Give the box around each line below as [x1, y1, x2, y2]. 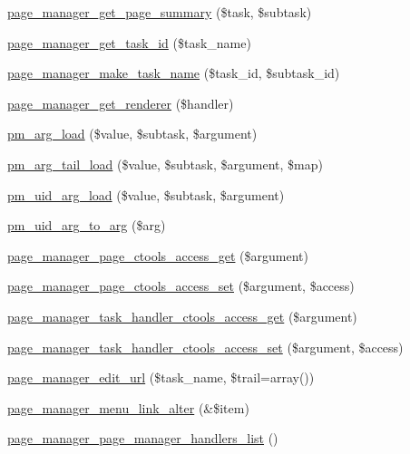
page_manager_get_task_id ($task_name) [7, 33, 251, 52]
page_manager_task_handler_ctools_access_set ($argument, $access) [7, 337, 404, 356]
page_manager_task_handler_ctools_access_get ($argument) [7, 306, 357, 325]
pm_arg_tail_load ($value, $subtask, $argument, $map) [7, 154, 323, 173]
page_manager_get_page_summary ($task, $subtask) [7, 3, 312, 21]
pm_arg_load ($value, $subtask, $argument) [7, 124, 258, 143]
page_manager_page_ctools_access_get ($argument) [7, 246, 308, 265]
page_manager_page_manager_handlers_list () [7, 429, 278, 448]
